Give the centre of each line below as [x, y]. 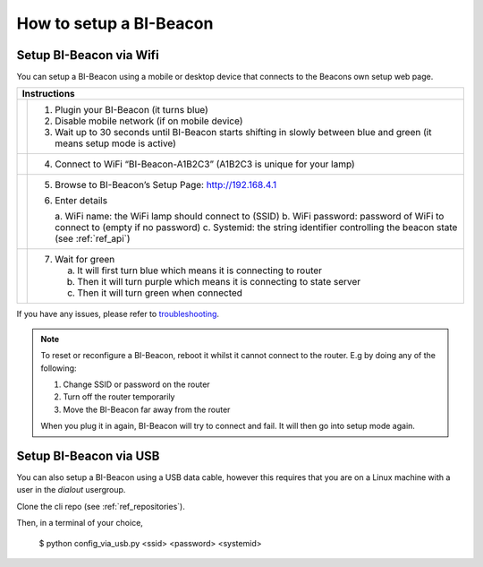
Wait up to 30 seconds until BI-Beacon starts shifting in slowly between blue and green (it [243, 133]
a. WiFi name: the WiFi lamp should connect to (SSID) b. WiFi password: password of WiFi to [250, 217]
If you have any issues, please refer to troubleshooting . [118, 314]
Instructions [48, 94]
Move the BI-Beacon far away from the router [147, 409]
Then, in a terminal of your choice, [80, 523]
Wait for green [85, 260]
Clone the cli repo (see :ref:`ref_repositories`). [101, 506]
